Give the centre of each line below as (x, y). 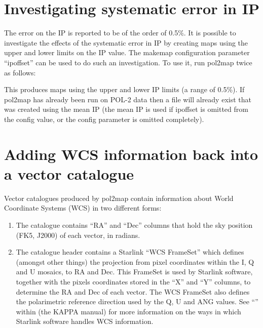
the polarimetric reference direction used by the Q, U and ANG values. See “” (137, 301)
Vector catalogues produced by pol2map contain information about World (119, 198)
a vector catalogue (69, 173)
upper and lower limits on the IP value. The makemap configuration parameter (127, 52)
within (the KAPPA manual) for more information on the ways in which (128, 311)
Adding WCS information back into (131, 154)
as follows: (20, 72)
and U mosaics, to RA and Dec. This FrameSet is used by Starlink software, (134, 272)
